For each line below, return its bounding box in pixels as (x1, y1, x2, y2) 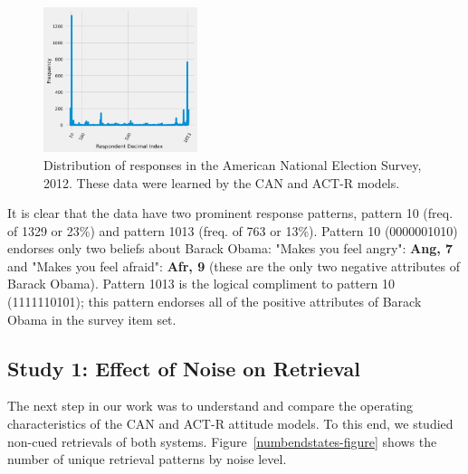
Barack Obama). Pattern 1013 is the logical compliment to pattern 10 (7, 274, 395, 293)
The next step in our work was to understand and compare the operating (7, 396, 414, 415)
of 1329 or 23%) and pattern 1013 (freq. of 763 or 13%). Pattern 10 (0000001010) (7, 221, 458, 240)
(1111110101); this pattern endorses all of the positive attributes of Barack (7, 292, 422, 311)
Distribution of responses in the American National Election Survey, (43, 155, 422, 174)
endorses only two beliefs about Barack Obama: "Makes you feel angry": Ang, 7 (7, 239, 454, 258)
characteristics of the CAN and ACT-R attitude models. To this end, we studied (7, 414, 454, 433)
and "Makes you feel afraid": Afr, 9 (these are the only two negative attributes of (7, 256, 461, 275)
